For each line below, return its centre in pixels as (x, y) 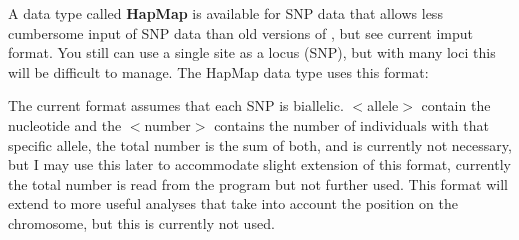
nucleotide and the (65, 124)
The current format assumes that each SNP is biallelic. (176, 105)
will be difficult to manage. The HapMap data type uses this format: (218, 71)
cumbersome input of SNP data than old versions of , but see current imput (241, 32)
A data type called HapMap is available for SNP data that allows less (225, 13)
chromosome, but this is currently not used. (141, 222)
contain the (456, 105)
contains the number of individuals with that (351, 124)
